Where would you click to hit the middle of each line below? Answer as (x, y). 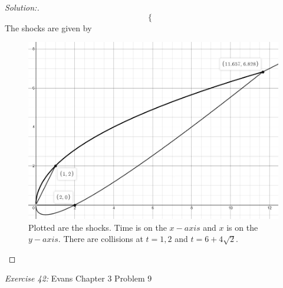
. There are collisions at (101, 239)
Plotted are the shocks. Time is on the (98, 227)
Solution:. (22, 7)
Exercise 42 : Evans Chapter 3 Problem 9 (78, 278)
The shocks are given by (48, 27)
